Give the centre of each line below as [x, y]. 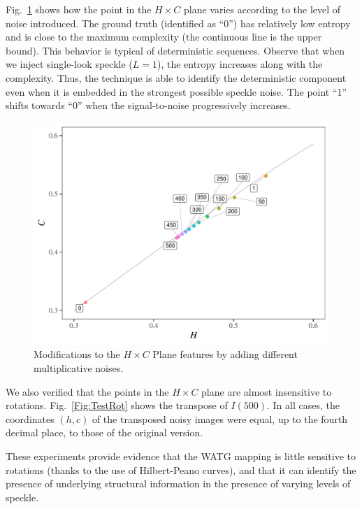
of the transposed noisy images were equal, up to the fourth [220, 418]
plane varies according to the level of [262, 9]
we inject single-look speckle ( [69, 64]
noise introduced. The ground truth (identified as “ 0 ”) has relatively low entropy [178, 23]
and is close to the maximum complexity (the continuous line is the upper [164, 37]
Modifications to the [77, 354]
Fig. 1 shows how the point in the [79, 9]
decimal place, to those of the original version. [104, 432]
